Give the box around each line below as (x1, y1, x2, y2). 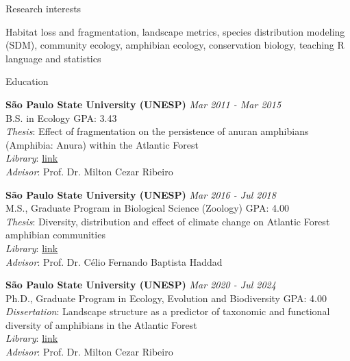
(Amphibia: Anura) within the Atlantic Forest (5, 137, 199, 151)
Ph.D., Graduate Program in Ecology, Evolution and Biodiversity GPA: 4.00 (5, 290, 327, 305)
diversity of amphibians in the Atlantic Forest (5, 317, 197, 332)
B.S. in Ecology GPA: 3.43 (5, 110, 117, 125)
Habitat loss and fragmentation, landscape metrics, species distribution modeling (5, 24, 345, 38)
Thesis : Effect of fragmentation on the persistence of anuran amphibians (5, 124, 309, 138)
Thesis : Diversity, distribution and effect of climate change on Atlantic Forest (5, 214, 330, 228)
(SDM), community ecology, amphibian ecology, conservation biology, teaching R (5, 38, 345, 52)
